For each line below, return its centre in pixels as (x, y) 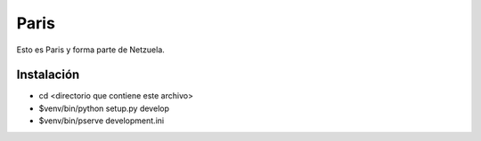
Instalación (48, 75)
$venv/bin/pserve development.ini (102, 121)
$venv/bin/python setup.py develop (104, 108)
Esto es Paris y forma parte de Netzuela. (90, 50)
